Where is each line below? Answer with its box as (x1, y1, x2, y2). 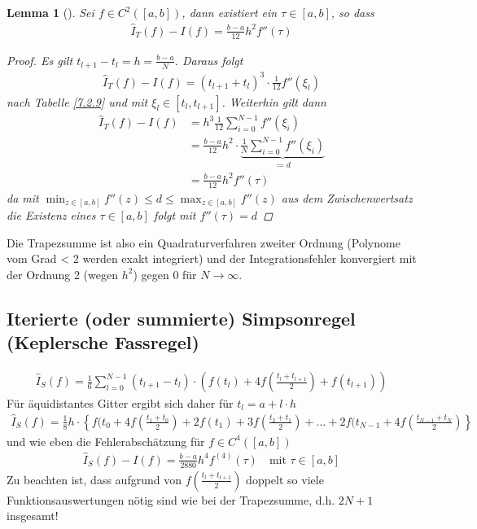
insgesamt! (7, 507, 59, 524)
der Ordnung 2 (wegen (7, 265, 118, 282)
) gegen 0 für (133, 265, 197, 282)
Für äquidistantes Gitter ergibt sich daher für (7, 395, 234, 412)
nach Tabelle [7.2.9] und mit (7, 93, 148, 110)
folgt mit (153, 207, 196, 224)
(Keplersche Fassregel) (7, 330, 199, 355)
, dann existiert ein (182, 4, 278, 20)
